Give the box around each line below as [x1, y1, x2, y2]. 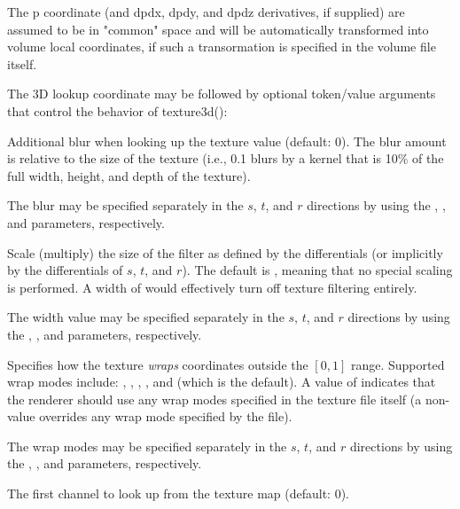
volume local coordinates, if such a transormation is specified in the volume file [7, 37, 436, 56]
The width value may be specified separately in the [7, 308, 285, 326]
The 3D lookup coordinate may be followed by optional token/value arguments [7, 84, 436, 103]
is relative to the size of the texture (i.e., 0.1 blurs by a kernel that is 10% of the [7, 149, 444, 168]
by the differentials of [7, 261, 123, 279]
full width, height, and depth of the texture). [7, 166, 251, 184]
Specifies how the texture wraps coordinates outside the [7, 355, 308, 373]
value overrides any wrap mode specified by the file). [7, 407, 292, 426]
